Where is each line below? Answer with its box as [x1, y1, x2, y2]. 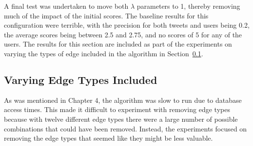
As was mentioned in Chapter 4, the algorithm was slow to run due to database [4, 95, 242, 105]
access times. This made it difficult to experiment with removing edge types [4, 104, 230, 114]
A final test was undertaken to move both [4, 1, 129, 11]
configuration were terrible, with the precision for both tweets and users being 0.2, [4, 20, 250, 30]
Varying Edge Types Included [4, 72, 157, 87]
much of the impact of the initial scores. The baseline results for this [4, 10, 209, 20]
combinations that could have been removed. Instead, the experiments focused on [4, 123, 247, 133]
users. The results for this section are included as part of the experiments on [4, 39, 232, 49]
